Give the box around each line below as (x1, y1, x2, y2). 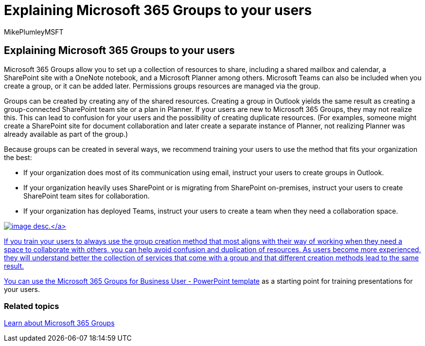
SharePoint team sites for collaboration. (23, 191, 150, 200)
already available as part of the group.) (4, 129, 128, 138)
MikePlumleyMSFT (4, 27, 64, 36)
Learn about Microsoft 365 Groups (4, 319, 115, 328)
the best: (4, 153, 32, 162)
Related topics (4, 301, 59, 311)
